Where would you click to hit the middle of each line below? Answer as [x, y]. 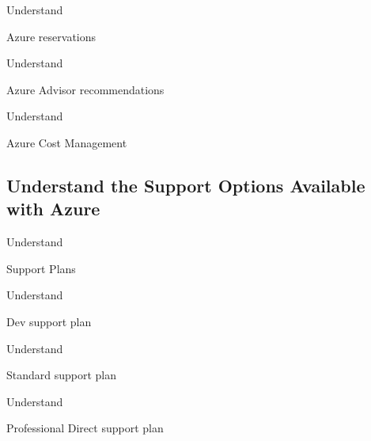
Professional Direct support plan [85, 428]
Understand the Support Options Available [186, 185]
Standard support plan [62, 375]
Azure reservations [51, 36]
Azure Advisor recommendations [85, 89]
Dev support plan [49, 321]
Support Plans [41, 268]
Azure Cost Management [67, 142]
